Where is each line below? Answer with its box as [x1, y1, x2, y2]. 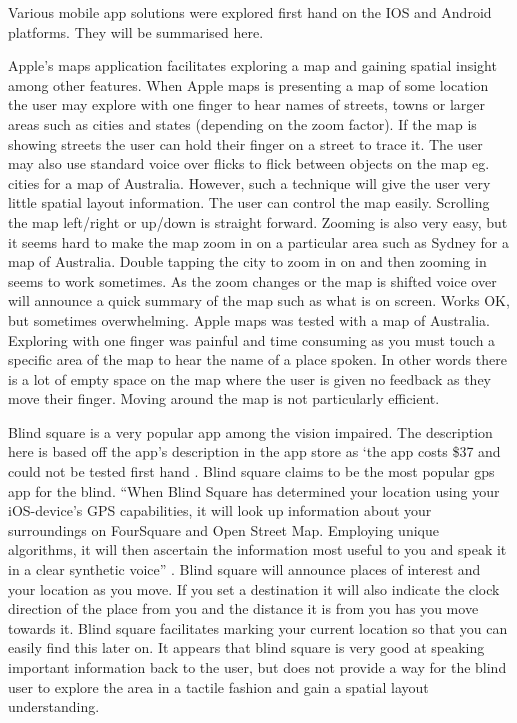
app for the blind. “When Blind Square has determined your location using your [8, 480, 500, 501]
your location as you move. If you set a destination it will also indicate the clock [8, 578, 500, 599]
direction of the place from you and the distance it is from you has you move [8, 598, 479, 619]
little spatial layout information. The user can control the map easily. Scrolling [8, 192, 490, 213]
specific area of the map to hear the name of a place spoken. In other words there [8, 349, 507, 370]
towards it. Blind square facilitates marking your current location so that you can [8, 617, 508, 638]
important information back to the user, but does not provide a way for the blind [8, 657, 507, 677]
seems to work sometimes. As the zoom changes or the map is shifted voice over [8, 270, 497, 291]
